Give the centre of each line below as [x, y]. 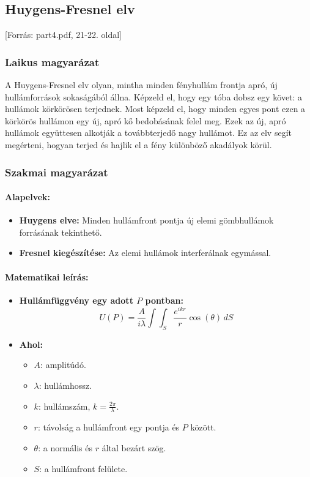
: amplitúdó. [63, 365]
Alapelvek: [28, 197]
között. [203, 427]
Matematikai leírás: [47, 276]
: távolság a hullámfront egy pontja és [109, 427]
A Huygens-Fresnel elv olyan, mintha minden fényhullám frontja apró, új [141, 85]
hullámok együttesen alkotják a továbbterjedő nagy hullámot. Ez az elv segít [148, 133]
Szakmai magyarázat [57, 172]
